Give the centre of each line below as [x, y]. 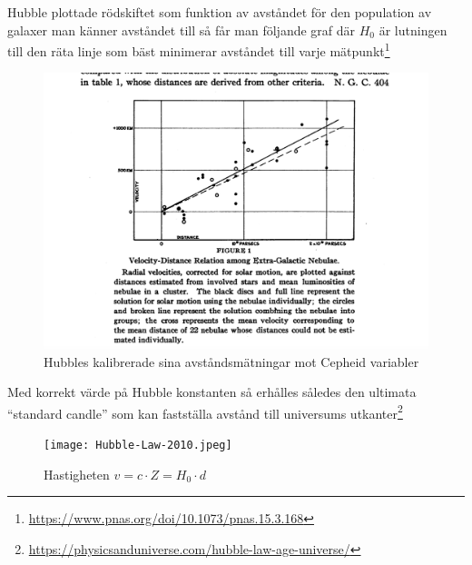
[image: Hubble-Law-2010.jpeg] [138, 445]
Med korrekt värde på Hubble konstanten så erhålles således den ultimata [212, 392]
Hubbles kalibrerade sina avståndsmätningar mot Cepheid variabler [231, 361]
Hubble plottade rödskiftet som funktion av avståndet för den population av [220, 12]
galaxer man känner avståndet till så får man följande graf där [182, 30]
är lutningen [413, 30]
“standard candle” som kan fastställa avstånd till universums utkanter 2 [205, 411]
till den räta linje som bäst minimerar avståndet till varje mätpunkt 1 [199, 50]
